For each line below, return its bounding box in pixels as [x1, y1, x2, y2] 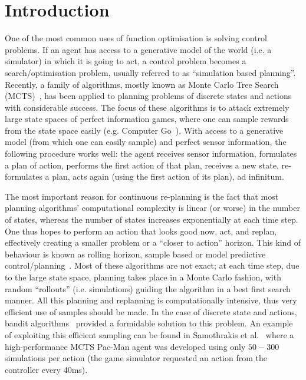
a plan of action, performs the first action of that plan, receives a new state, [5, 158, 279, 171]
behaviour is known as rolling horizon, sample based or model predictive [5, 247, 266, 260]
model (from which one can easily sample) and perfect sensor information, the [5, 136, 287, 148]
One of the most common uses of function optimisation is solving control [5, 32, 267, 44]
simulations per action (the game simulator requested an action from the [5, 352, 267, 364]
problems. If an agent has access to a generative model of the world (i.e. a [5, 43, 272, 55]
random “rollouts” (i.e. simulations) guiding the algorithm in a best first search [5, 282, 291, 295]
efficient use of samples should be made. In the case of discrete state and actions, [5, 305, 297, 318]
